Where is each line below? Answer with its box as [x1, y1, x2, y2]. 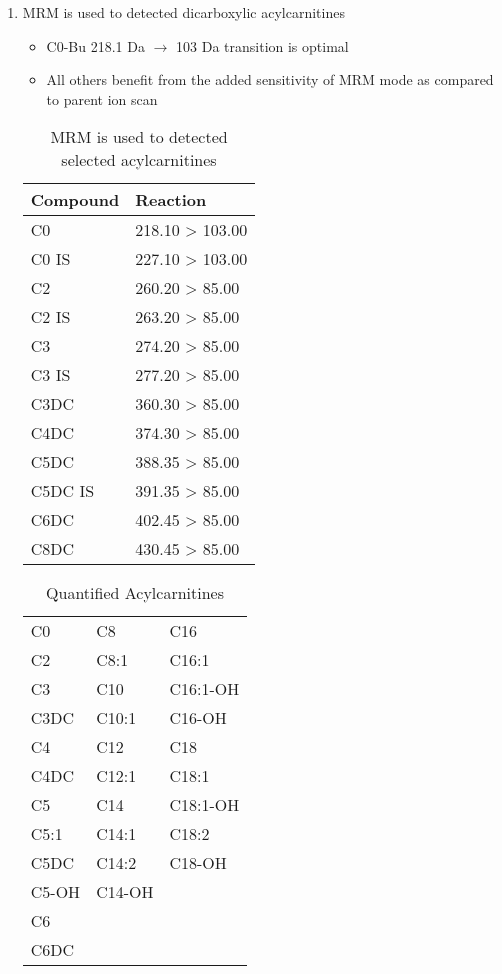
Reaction [135, 188, 207, 212]
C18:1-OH [169, 793, 240, 817]
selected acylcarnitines [61, 148, 217, 172]
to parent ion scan [46, 88, 158, 109]
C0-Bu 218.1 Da [46, 35, 145, 56]
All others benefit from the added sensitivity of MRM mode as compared [46, 69, 494, 90]
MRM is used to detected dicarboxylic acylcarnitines [22, 2, 345, 22]
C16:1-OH [169, 677, 240, 701]
